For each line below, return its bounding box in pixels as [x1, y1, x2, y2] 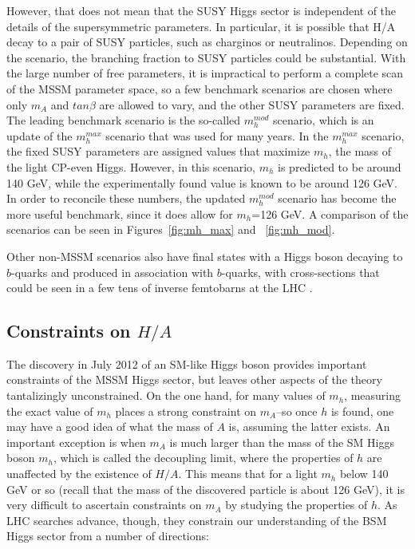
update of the [6, 127, 73, 144]
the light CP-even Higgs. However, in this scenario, [6, 158, 255, 175]
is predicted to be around [278, 158, 401, 175]
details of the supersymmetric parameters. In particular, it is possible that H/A [6, 18, 396, 34]
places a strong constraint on [115, 402, 257, 419]
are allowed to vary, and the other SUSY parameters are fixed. [99, 96, 405, 113]
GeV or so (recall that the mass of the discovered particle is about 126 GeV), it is [6, 480, 405, 497]
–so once [276, 402, 318, 419]
